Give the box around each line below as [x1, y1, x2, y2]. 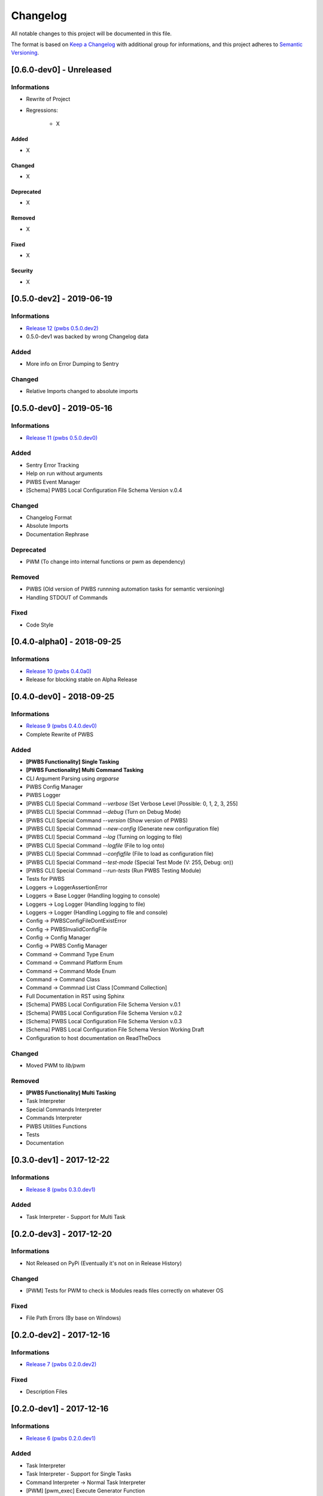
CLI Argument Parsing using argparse [26, 775, 120, 782]
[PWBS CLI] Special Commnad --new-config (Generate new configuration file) [26, 825, 220, 832]
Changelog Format [26, 514, 72, 521]
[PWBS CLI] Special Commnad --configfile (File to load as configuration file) [26, 850, 214, 858]
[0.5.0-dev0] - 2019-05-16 [11, 403, 113, 413]
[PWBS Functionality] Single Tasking [26, 758, 120, 765]
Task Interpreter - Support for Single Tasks [26, 1470, 132, 1477]
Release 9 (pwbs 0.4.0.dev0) [26, 722, 97, 729]
